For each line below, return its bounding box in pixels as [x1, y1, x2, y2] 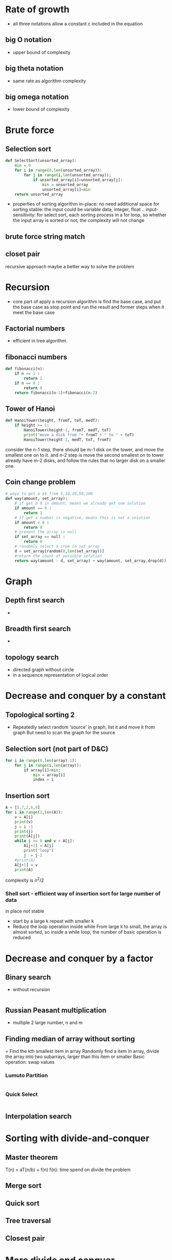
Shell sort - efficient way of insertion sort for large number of [5, 890, 161, 897]
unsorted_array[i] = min [42, 187, 91, 192]
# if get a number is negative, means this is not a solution [14, 515, 150, 520]
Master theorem [5, 1153, 58, 1162]
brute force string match [5, 232, 85, 241]
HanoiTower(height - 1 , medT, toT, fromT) [24, 437, 111, 442]
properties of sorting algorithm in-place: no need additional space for [12, 201, 160, 207]
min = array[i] [32, 772, 66, 777]
